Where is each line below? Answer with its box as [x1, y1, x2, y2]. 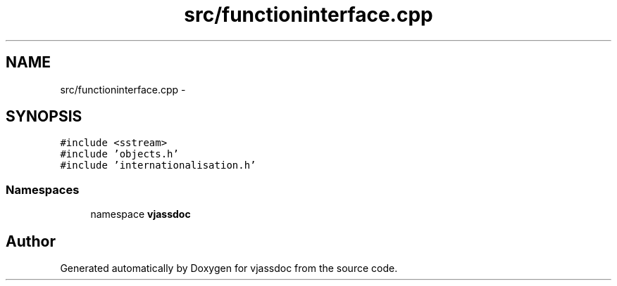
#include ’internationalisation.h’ [60, 160, 256, 171]
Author [6, 232, 56, 250]
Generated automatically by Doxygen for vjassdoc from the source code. [60, 262, 398, 275]
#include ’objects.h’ [60, 148, 179, 160]
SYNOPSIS [6, 108, 82, 126]
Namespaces [6, 182, 80, 197]
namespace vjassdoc [90, 208, 191, 221]
